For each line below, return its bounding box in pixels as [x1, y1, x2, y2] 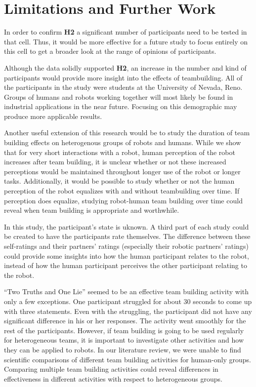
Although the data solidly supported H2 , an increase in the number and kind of [4, 62, 247, 73]
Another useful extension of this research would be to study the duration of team [4, 127, 250, 138]
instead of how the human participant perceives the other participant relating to [4, 260, 247, 271]
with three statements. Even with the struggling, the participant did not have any [4, 306, 252, 316]
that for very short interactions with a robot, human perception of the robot [4, 147, 235, 157]
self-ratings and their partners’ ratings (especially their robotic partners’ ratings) [4, 241, 249, 251]
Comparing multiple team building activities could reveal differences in [4, 364, 218, 374]
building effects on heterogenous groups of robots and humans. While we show [4, 137, 241, 148]
